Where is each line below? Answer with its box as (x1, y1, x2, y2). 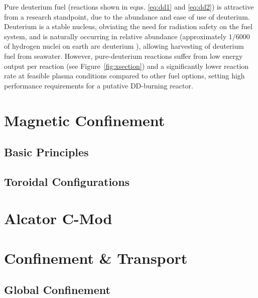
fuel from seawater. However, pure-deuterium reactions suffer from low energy (4, 50, 243, 61)
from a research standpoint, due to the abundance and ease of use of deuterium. (4, 11, 250, 22)
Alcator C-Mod (4, 208, 112, 229)
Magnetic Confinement (4, 110, 165, 130)
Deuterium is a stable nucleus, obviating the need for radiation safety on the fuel (4, 21, 252, 32)
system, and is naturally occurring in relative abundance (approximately (4, 31, 227, 41)
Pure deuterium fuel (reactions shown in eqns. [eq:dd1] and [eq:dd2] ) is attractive (4, 2, 254, 12)
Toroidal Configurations (4, 173, 130, 189)
